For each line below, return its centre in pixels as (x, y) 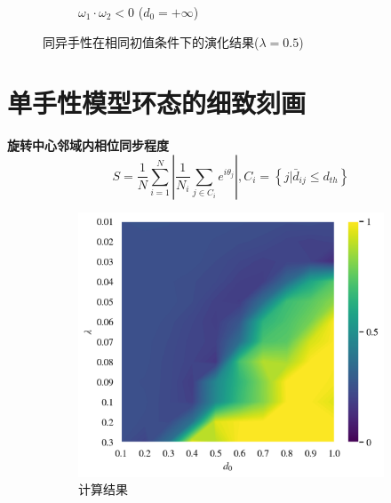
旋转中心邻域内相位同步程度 (88, 145)
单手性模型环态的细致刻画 (157, 103)
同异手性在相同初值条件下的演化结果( (151, 41)
